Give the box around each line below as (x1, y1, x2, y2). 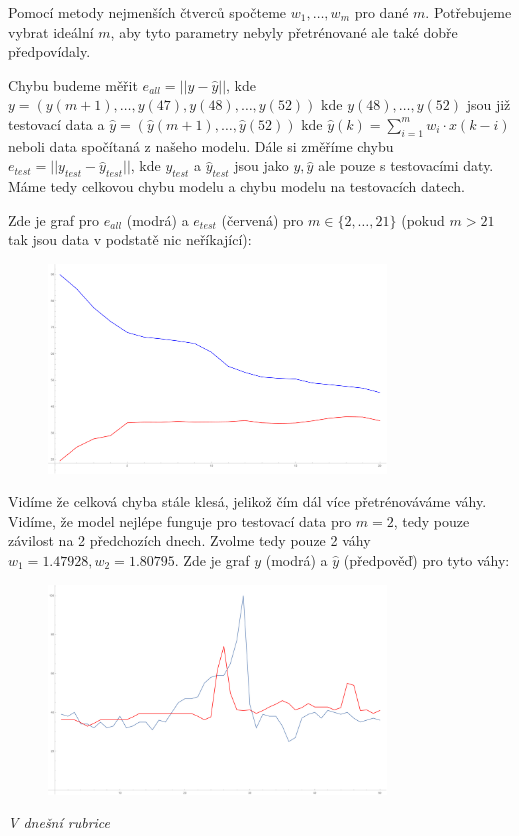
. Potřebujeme (425, 2, 512, 22)
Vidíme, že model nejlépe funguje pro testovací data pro (8, 510, 352, 531)
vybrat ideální (8, 21, 94, 42)
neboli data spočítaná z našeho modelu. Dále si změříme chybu (8, 135, 394, 156)
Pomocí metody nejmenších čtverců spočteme (8, 2, 287, 22)
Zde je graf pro (8, 209, 100, 230)
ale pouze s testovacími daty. (318, 155, 494, 176)
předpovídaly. (8, 41, 91, 62)
